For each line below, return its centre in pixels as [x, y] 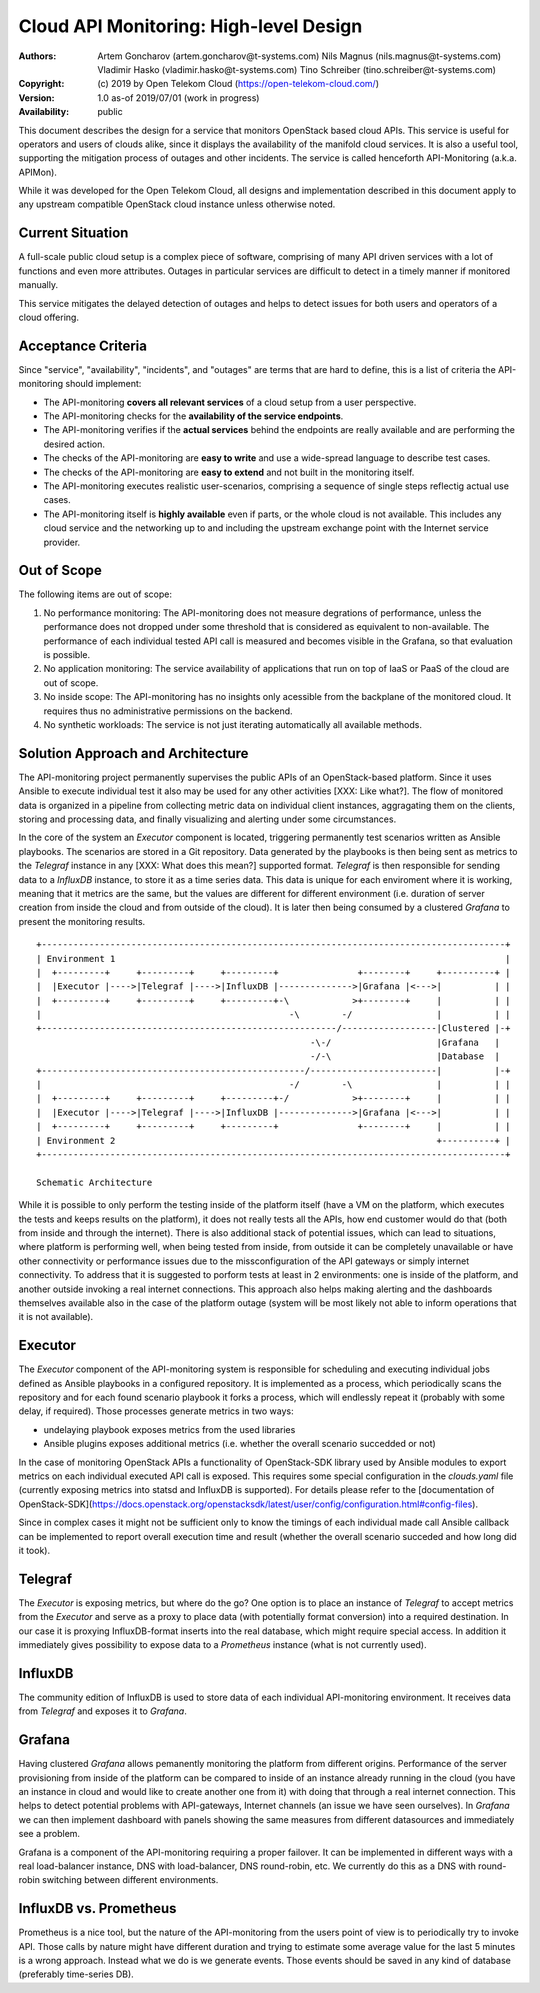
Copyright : [41, 84]
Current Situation [73, 233]
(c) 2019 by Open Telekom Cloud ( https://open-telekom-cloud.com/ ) [238, 84]
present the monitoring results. [82, 921]
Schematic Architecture [94, 1182]
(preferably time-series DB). [76, 1974]
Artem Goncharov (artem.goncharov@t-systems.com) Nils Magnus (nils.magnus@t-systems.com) [299, 56]
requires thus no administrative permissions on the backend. [168, 711]
